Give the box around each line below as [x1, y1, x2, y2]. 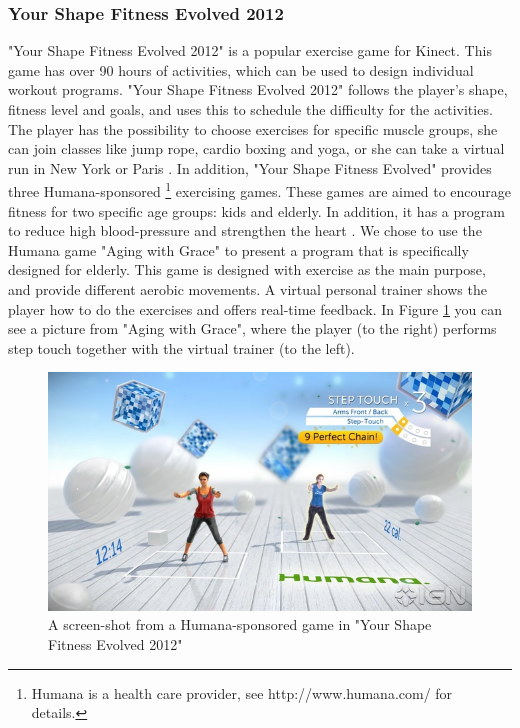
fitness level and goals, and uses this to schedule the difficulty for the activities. [8, 99, 493, 119]
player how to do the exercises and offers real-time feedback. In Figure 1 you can [8, 298, 503, 319]
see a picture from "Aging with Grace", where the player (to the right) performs [8, 318, 497, 339]
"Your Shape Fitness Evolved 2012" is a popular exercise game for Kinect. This [8, 40, 492, 61]
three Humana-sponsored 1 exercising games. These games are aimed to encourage [8, 178, 512, 202]
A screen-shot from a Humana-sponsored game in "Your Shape [48, 614, 432, 635]
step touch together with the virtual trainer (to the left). [8, 337, 355, 358]
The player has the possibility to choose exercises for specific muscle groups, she [8, 118, 498, 139]
